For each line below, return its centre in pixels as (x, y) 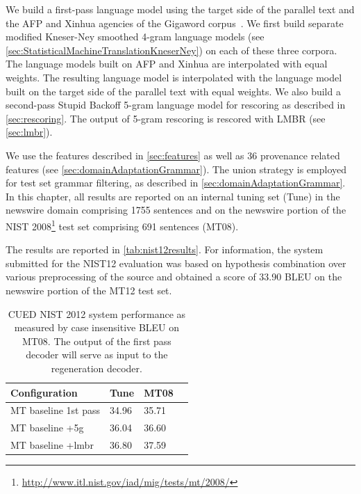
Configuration (44, 392)
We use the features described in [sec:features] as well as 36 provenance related (173, 155)
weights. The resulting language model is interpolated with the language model (174, 77)
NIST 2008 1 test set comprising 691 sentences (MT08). (122, 225)
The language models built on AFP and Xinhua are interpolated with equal (167, 64)
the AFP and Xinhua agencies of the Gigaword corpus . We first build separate (175, 23)
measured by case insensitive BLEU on (97, 327)
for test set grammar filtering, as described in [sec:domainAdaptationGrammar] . (176, 183)
